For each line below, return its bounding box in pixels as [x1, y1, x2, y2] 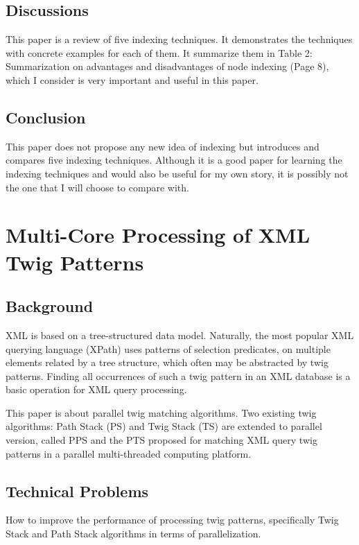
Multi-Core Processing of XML [6, 220, 310, 249]
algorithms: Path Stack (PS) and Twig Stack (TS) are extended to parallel [6, 419, 322, 433]
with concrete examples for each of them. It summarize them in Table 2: [6, 45, 313, 60]
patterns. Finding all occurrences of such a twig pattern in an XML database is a [6, 368, 351, 383]
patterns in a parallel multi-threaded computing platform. [6, 446, 252, 460]
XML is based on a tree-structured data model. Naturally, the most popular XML [6, 327, 354, 342]
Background [6, 295, 94, 317]
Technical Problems [6, 480, 149, 501]
